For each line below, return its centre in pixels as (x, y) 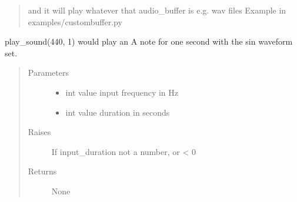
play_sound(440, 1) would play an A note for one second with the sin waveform (149, 41)
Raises (39, 132)
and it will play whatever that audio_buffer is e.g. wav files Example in (157, 10)
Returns (42, 171)
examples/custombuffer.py (75, 21)
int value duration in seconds (118, 112)
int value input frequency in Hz (122, 92)
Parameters (48, 73)
